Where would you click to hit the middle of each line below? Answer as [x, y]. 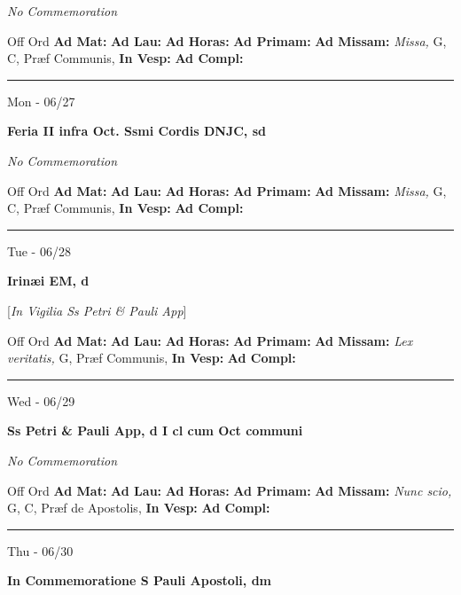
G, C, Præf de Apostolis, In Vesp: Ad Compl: [139, 508]
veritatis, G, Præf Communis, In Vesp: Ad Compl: [152, 358]
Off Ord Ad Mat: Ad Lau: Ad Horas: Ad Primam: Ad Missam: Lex [210, 340]
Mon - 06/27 [41, 101]
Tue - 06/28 [39, 251]
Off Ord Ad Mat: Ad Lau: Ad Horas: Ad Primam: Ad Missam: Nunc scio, [230, 490]
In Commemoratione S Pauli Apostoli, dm [140, 580]
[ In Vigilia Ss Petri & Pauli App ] [97, 310]
